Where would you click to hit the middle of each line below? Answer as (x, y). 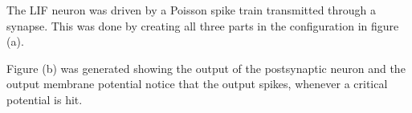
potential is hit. (45, 99)
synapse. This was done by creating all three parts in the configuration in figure (203, 25)
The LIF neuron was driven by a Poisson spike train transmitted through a (192, 10)
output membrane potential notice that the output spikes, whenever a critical (197, 84)
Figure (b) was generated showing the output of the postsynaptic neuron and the (206, 68)
